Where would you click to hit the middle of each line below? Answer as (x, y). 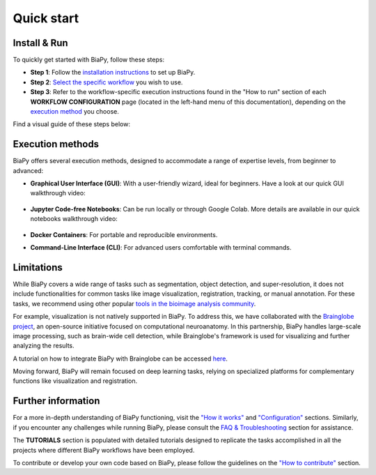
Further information (56, 401)
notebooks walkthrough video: (74, 219)
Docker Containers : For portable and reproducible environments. (124, 234)
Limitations (38, 267)
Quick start (46, 18)
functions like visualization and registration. (75, 381)
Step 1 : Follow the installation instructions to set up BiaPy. (113, 73)
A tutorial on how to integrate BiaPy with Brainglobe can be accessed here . (120, 359)
